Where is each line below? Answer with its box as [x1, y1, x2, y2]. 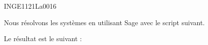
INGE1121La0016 [4, 1, 57, 11]
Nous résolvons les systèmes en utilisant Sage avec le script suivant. [4, 17, 205, 27]
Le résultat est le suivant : [4, 33, 82, 44]
